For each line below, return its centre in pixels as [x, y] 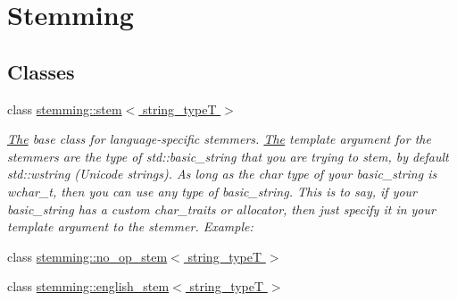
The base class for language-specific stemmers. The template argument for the [219, 139]
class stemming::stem [65, 109]
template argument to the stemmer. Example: [130, 226]
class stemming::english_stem [88, 286]
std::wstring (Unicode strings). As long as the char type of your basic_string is [222, 174]
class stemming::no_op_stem [87, 256]
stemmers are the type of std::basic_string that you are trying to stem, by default [228, 156]
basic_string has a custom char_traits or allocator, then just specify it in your [221, 209]
